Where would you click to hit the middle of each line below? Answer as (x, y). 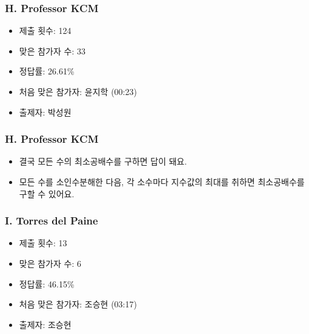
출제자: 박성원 (45, 112)
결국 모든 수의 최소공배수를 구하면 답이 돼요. (103, 161)
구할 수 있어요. (47, 193)
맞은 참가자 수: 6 (50, 263)
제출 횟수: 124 (45, 31)
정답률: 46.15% (47, 283)
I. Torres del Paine (51, 221)
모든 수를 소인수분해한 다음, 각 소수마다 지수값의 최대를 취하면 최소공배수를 (162, 182)
